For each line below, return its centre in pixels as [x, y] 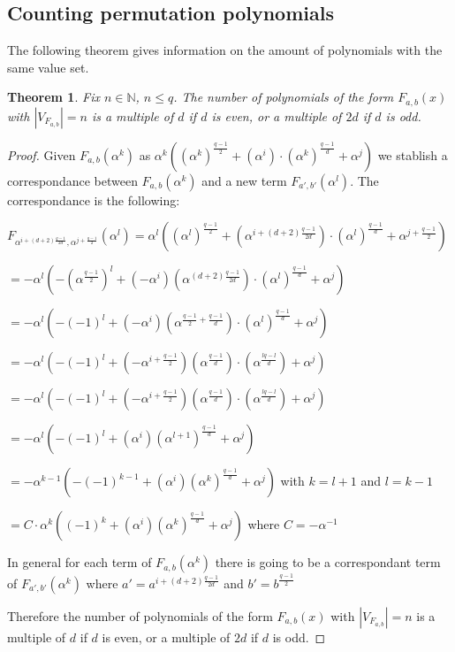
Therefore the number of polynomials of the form [140, 615]
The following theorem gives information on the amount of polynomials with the [225, 50]
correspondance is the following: [94, 199]
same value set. [48, 67]
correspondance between [72, 180]
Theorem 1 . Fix [53, 97]
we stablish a [413, 154]
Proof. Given [42, 154]
